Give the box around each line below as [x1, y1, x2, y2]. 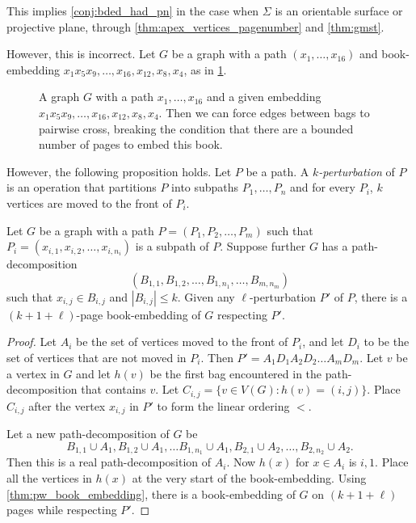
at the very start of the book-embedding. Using [132, 470, 367, 487]
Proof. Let [6, 333, 57, 350]
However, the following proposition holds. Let [6, 162, 232, 179]
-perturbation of [318, 162, 395, 179]
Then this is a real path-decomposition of [6, 453, 212, 470]
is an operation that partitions [6, 179, 157, 196]
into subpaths [171, 179, 239, 196]
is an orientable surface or [275, 2, 403, 19]
